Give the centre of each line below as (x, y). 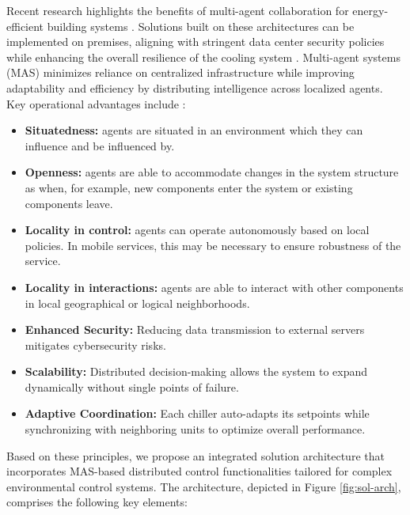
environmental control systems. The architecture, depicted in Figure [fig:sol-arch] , (204, 486)
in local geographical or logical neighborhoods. (137, 303)
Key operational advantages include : (96, 103)
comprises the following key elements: (97, 502)
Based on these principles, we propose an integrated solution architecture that (196, 455)
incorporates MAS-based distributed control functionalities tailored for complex (199, 471)
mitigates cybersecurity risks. (95, 345)
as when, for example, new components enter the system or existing (189, 187)
